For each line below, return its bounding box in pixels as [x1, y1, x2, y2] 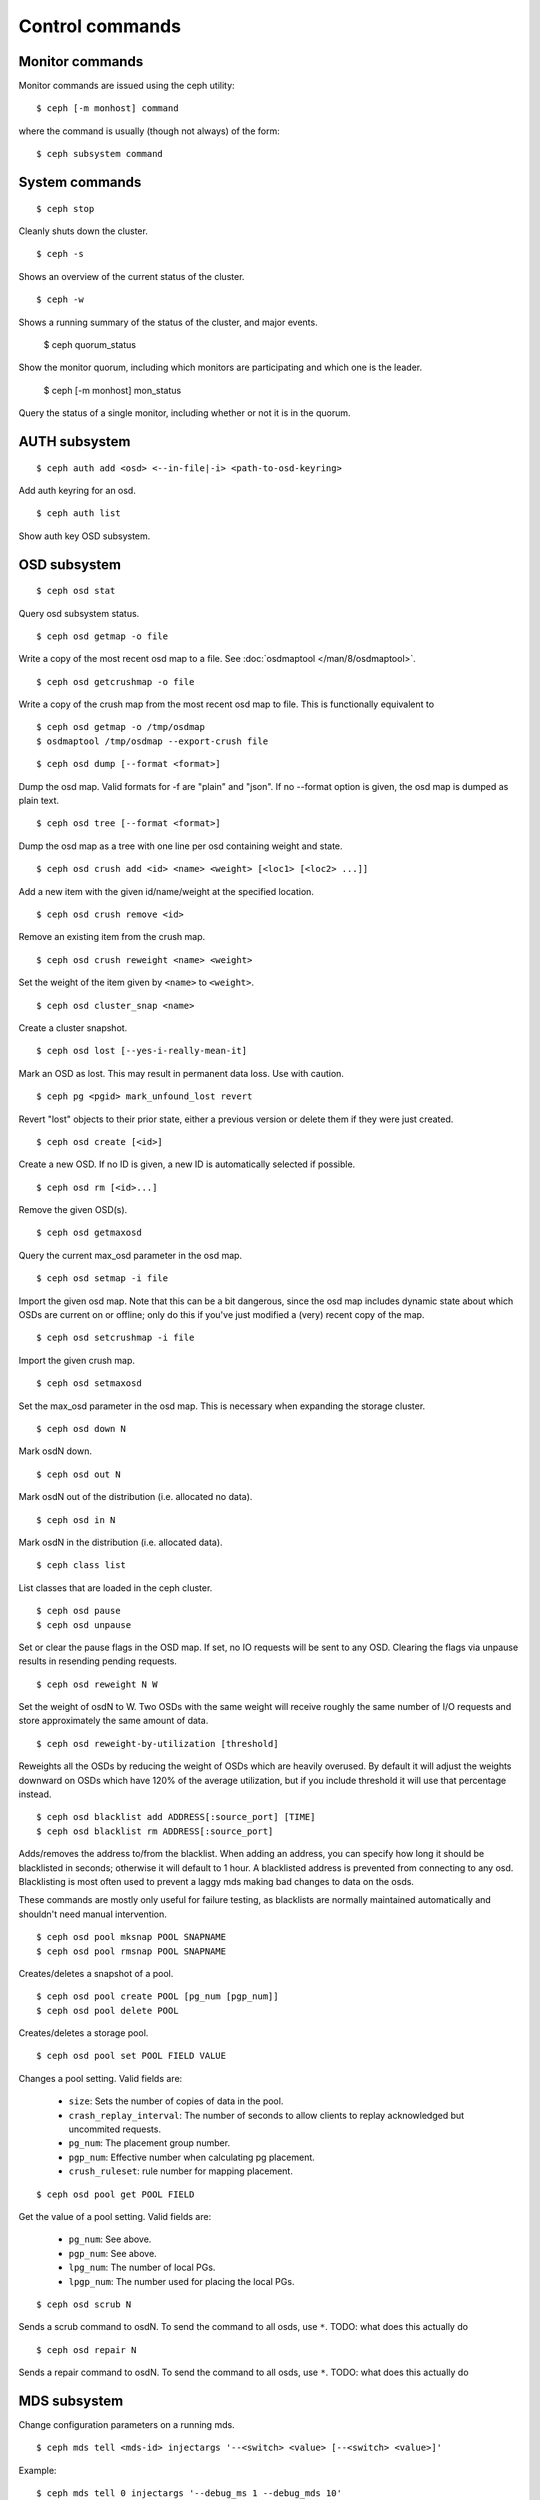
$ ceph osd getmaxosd [36, 1227, 142, 1239]
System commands [18, 174, 142, 191]
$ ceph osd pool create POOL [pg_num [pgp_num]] [36, 1991, 279, 2002]
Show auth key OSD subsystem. [18, 530, 151, 542]
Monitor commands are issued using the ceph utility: [18, 80, 235, 92]
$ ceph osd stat [36, 585, 116, 597]
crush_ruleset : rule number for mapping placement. [68, 2165, 294, 2177]
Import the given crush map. [18, 1354, 135, 1366]
